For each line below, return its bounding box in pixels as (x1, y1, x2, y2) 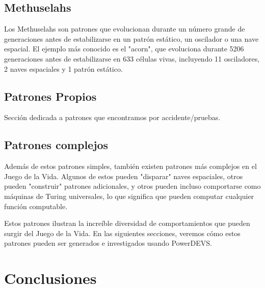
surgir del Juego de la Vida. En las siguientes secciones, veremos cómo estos (4, 227, 241, 238)
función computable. (4, 200, 68, 211)
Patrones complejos (4, 137, 109, 153)
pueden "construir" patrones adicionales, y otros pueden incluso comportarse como (4, 181, 261, 191)
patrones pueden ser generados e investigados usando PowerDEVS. (4, 238, 212, 248)
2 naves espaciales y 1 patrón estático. (4, 63, 123, 74)
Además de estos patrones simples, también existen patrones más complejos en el (4, 161, 257, 171)
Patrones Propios (4, 88, 97, 104)
